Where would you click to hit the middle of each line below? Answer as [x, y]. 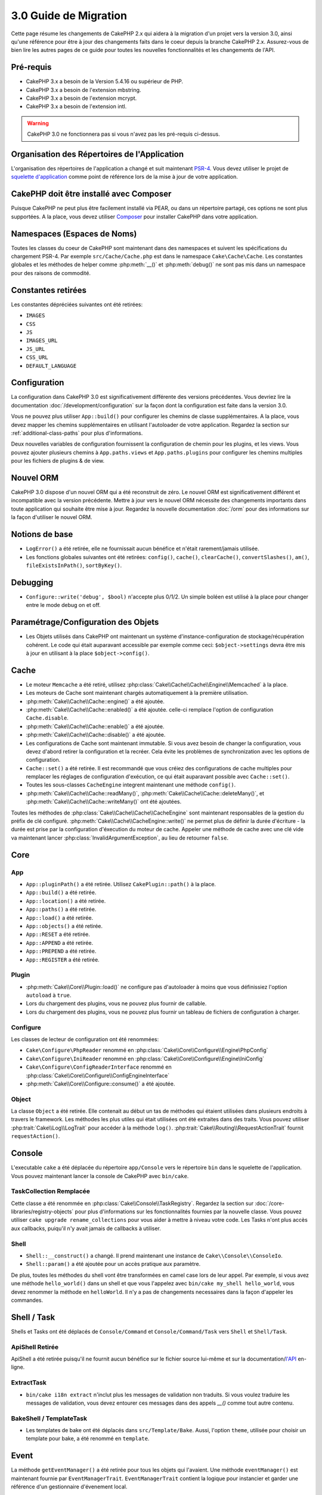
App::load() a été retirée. [60, 917]
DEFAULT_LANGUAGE [51, 366]
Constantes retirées [49, 290]
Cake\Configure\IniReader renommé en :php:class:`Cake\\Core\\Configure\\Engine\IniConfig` [145, 1058]
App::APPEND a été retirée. [60, 942]
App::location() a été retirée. [66, 901]
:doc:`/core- [269, 1203]
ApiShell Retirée [35, 1347]
